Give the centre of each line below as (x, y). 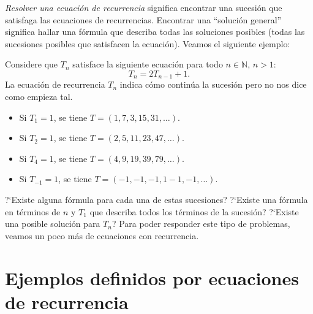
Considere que (32, 64)
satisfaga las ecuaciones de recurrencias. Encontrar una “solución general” (143, 19)
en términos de (33, 211)
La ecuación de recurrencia (55, 84)
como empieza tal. (39, 97)
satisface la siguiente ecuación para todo (148, 64)
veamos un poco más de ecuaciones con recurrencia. (102, 235)
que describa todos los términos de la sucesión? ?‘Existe (194, 211)
